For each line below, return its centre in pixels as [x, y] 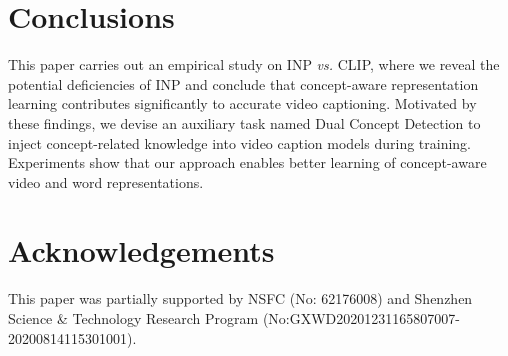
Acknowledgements [141, 250]
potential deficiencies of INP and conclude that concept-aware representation [243, 83]
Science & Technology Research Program [133, 318]
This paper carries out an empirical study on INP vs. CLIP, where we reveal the [254, 64]
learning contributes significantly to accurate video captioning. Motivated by [242, 103]
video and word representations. [106, 181]
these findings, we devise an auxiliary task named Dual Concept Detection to [244, 122]
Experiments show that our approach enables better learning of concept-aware [247, 162]
